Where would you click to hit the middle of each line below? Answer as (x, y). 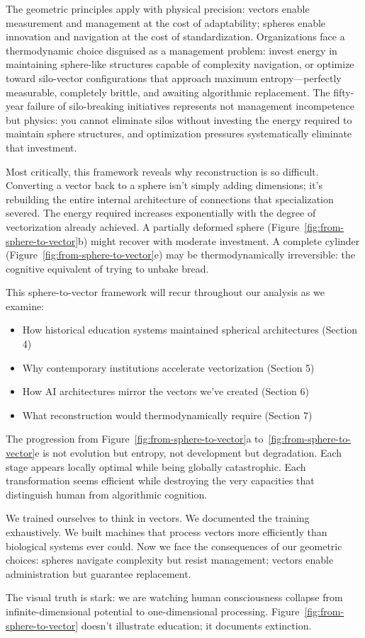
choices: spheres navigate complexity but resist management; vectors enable (170, 560)
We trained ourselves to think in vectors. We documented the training (158, 518)
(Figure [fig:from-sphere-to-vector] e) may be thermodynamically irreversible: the (181, 255)
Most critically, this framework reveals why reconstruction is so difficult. (162, 171)
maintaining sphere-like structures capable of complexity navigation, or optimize (180, 64)
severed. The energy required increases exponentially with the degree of (161, 213)
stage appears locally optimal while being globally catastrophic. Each (156, 466)
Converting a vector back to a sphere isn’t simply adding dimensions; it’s (164, 185)
